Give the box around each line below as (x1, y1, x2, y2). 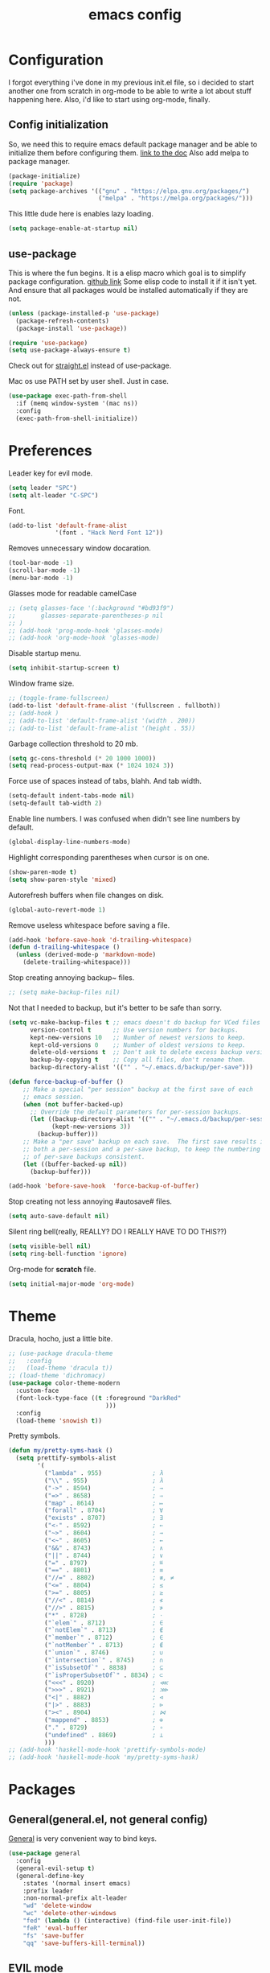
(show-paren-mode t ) (8, 867, 78, 876)
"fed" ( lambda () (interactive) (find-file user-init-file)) (22, 1917, 231, 1925)
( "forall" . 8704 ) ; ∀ (43, 1506, 163, 1514)
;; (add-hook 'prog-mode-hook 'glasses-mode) (8, 626, 163, 635)
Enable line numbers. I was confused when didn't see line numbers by (8, 814, 241, 823)
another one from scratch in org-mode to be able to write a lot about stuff (8, 86, 252, 96)
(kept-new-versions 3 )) (51, 1122, 131, 1131)
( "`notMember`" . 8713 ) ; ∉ (43, 1641, 163, 1650)
